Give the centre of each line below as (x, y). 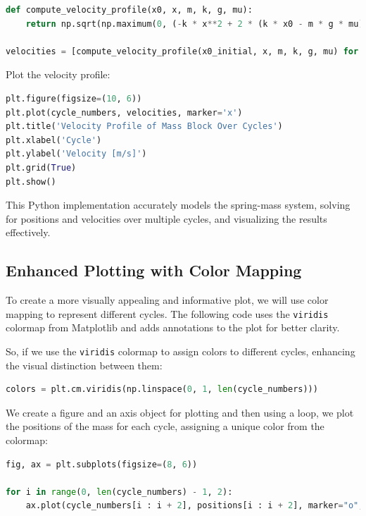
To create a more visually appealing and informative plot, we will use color (167, 300)
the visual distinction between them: (84, 365)
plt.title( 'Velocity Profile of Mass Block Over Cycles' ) (144, 127)
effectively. (28, 232)
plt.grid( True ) (41, 167)
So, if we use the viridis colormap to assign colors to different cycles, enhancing (181, 351)
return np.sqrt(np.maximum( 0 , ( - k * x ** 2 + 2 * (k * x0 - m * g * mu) (195, 24)
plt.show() (31, 182)
